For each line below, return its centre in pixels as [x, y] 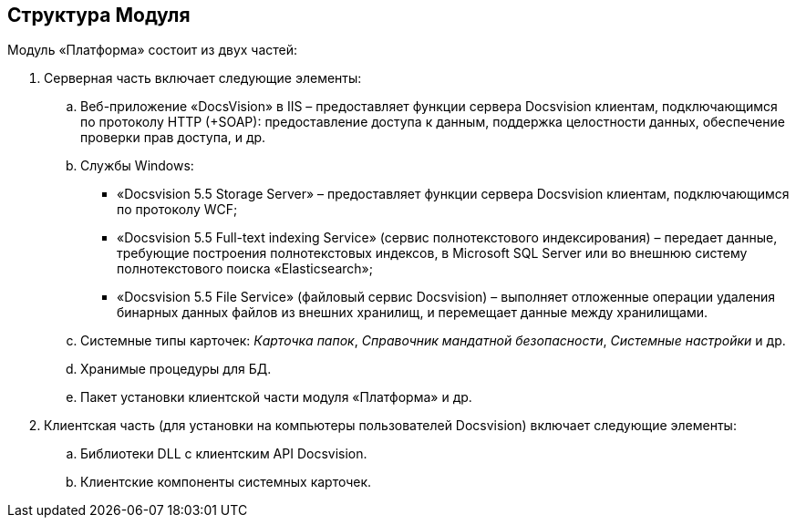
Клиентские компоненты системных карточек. [226, 482]
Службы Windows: [137, 166]
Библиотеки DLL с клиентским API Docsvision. [224, 454]
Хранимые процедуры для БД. [176, 369]
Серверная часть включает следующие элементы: [203, 78]
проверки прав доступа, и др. [173, 138]
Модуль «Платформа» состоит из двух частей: [153, 50]
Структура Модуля [99, 15]
